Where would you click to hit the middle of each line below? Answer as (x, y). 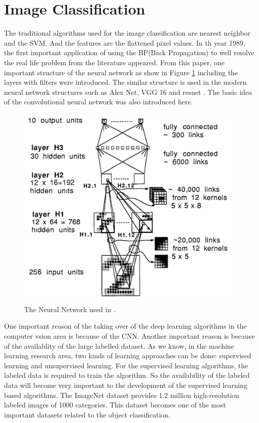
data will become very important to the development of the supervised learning (126, 385)
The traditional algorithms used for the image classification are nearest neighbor (127, 33)
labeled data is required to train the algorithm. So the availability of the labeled (127, 375)
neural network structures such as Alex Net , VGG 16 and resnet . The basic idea (128, 92)
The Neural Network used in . (70, 309)
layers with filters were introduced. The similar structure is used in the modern (125, 82)
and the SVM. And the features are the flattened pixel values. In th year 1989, (125, 42)
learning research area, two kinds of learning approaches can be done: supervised (128, 356)
